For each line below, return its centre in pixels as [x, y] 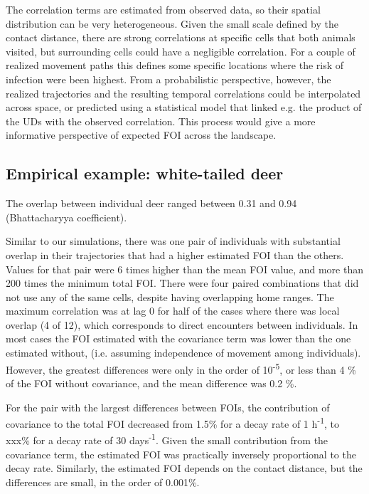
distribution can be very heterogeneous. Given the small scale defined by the [172, 23]
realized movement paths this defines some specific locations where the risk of [175, 65]
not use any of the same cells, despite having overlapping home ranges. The [170, 296]
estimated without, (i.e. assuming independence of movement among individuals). [183, 353]
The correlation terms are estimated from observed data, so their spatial [163, 9]
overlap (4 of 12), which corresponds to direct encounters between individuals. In [182, 324]
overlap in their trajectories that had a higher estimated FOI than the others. [175, 254]
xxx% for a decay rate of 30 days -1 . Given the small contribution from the [167, 439]
